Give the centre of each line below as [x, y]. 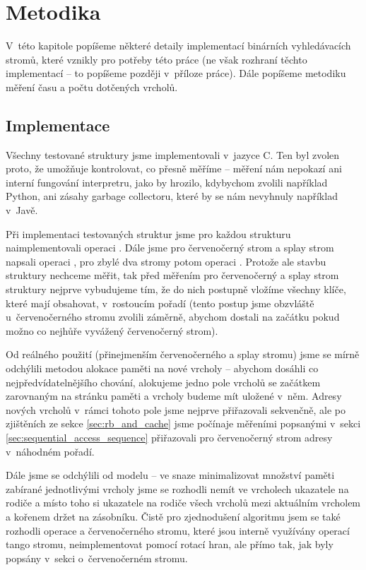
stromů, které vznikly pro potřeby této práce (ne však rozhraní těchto [157, 59]
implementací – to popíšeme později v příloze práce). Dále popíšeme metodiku [176, 73]
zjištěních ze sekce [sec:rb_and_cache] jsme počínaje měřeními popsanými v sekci [183, 423]
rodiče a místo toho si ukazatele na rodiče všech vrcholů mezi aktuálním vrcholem [183, 503]
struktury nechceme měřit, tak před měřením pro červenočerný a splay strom [172, 275]
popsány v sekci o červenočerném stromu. [97, 558]
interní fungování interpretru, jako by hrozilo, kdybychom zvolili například [167, 182]
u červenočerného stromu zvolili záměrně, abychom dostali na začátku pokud [173, 317]
